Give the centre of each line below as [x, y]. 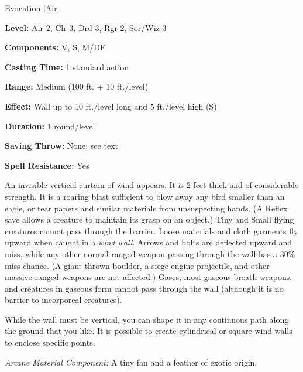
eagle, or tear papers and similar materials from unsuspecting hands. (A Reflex [146, 208]
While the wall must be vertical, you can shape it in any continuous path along [147, 319]
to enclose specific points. [50, 342]
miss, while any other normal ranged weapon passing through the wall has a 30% [150, 253]
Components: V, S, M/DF [55, 47]
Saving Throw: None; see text [61, 146]
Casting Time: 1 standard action [67, 66]
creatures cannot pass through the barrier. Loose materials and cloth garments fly [151, 231]
